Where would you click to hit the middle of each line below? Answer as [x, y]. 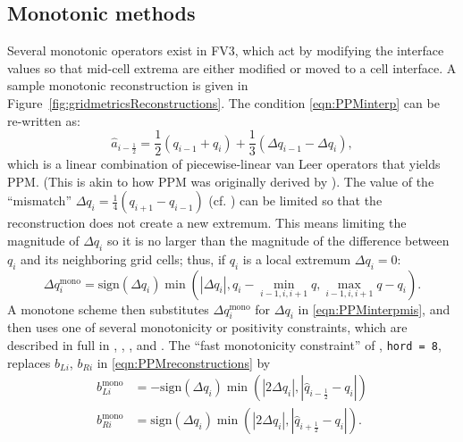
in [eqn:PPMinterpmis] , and [374, 309]
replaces [29, 362]
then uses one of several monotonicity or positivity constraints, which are [207, 327]
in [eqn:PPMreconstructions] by [184, 362]
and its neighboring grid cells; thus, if [123, 259]
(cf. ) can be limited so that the [295, 200]
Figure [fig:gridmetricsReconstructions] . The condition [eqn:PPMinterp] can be [223, 102]
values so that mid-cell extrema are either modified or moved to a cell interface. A [232, 67]
